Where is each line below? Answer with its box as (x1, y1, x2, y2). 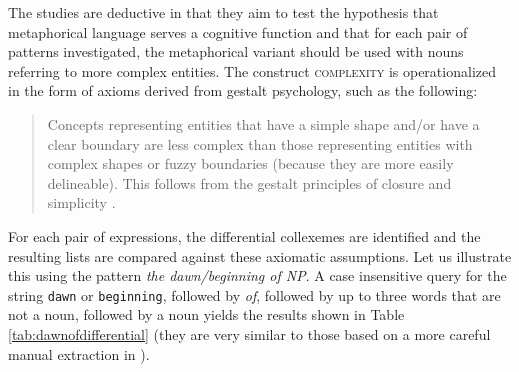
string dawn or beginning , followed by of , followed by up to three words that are (8, 284, 501, 305)
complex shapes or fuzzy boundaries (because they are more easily (47, 153, 454, 174)
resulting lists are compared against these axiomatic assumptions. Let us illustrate (8, 245, 512, 266)
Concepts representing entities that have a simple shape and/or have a (47, 113, 480, 134)
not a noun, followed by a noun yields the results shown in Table (8, 304, 405, 325)
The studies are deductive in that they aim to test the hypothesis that (8, 2, 439, 22)
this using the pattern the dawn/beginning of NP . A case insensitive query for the (8, 265, 507, 286)
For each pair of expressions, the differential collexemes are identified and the (8, 225, 481, 246)
